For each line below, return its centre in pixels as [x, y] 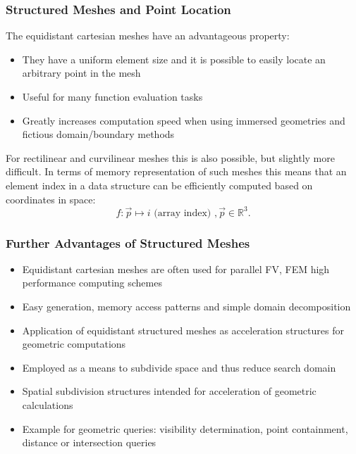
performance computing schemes [92, 283]
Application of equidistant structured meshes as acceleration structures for [183, 330]
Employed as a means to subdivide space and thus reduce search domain [179, 367]
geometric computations [74, 344]
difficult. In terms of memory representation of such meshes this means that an [176, 171]
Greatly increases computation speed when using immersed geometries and [184, 120]
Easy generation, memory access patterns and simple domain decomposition [186, 307]
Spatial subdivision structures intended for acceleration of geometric [169, 391]
